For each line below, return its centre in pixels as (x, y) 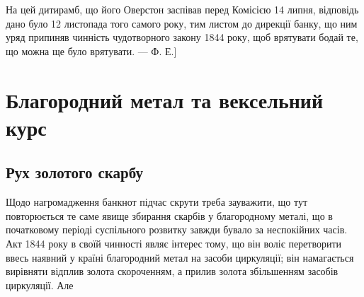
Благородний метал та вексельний (165, 99)
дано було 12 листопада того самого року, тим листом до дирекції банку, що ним (182, 23)
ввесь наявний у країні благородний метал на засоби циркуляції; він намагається (180, 257)
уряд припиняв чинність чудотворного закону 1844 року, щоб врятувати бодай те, (182, 37)
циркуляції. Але (40, 285)
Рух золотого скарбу (74, 172)
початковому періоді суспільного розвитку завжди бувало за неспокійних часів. (177, 229)
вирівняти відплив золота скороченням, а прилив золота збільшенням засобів (172, 271)
